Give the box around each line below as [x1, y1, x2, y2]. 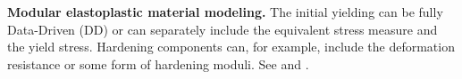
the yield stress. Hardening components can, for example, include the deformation [7, 37, 455, 56]
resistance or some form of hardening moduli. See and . [7, 54, 309, 73]
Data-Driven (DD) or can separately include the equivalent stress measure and [7, 20, 438, 38]
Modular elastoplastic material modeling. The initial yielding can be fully [7, 3, 443, 20]
